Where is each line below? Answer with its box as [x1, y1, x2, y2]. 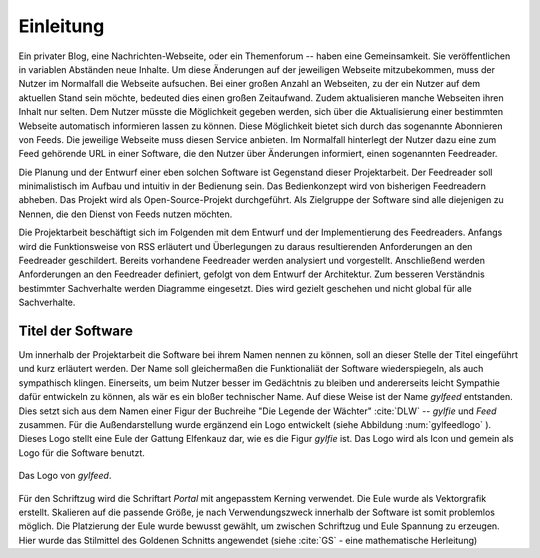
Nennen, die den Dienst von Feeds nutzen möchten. [18, 208, 233, 220]
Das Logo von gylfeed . [18, 470, 112, 482]
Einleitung [18, 15, 105, 37]
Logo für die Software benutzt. [18, 446, 145, 459]
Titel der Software [18, 323, 134, 339]
